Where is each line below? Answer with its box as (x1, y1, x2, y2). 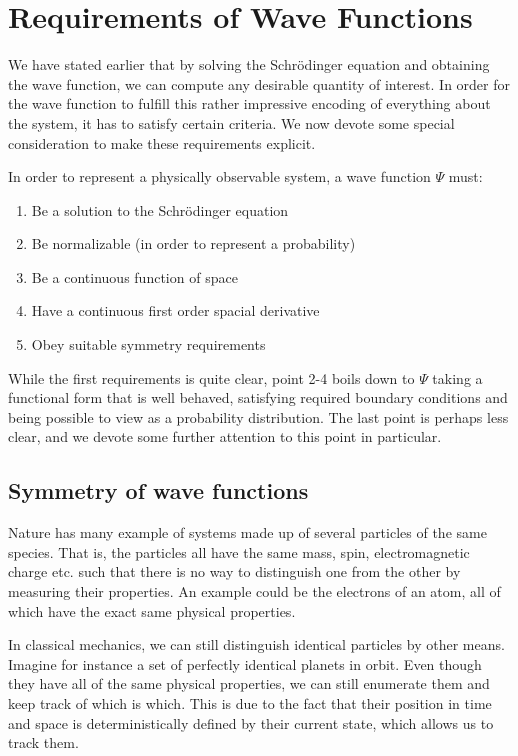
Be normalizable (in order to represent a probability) (31, 233, 356, 254)
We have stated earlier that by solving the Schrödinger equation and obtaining (8, 54, 490, 75)
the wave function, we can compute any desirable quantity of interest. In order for (8, 73, 511, 94)
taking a (432, 367, 483, 388)
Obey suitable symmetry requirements (31, 334, 266, 355)
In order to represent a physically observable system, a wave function (8, 166, 431, 187)
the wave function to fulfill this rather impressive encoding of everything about (8, 93, 491, 114)
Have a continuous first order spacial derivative (31, 300, 320, 321)
